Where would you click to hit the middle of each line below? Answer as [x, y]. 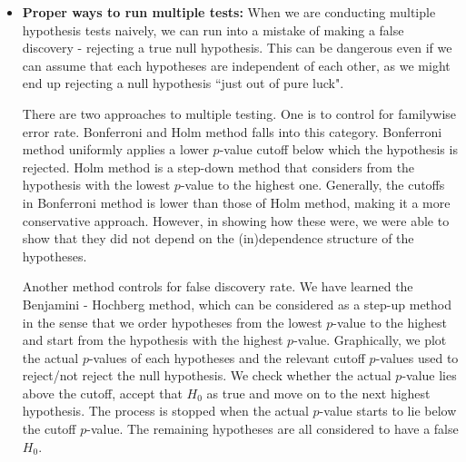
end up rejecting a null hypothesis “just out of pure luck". [183, 83]
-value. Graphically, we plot [370, 340]
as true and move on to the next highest [318, 393]
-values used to [417, 357]
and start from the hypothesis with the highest [153, 340]
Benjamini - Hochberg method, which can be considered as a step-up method [237, 304]
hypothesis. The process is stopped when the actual [165, 411]
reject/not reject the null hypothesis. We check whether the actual [207, 375]
